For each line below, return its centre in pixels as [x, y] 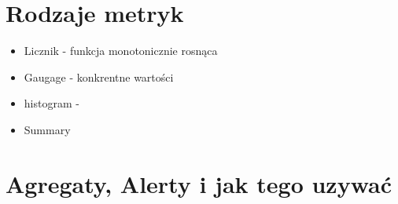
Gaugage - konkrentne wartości [99, 76]
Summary [47, 129]
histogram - [52, 103]
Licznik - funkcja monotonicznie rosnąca [121, 51]
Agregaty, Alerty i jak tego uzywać [199, 183]
